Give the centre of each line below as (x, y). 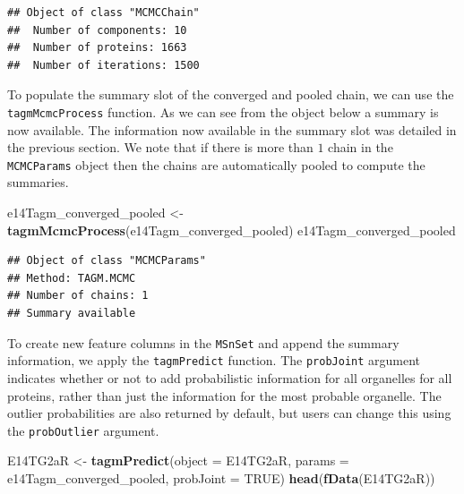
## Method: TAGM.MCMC (72, 278)
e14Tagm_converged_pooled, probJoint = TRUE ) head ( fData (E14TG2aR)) (221, 477)
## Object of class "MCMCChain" (103, 13)
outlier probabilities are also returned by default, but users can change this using (229, 413)
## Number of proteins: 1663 (97, 48)
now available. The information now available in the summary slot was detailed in (232, 129)
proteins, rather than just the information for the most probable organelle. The (224, 395)
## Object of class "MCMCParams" (107, 261)
